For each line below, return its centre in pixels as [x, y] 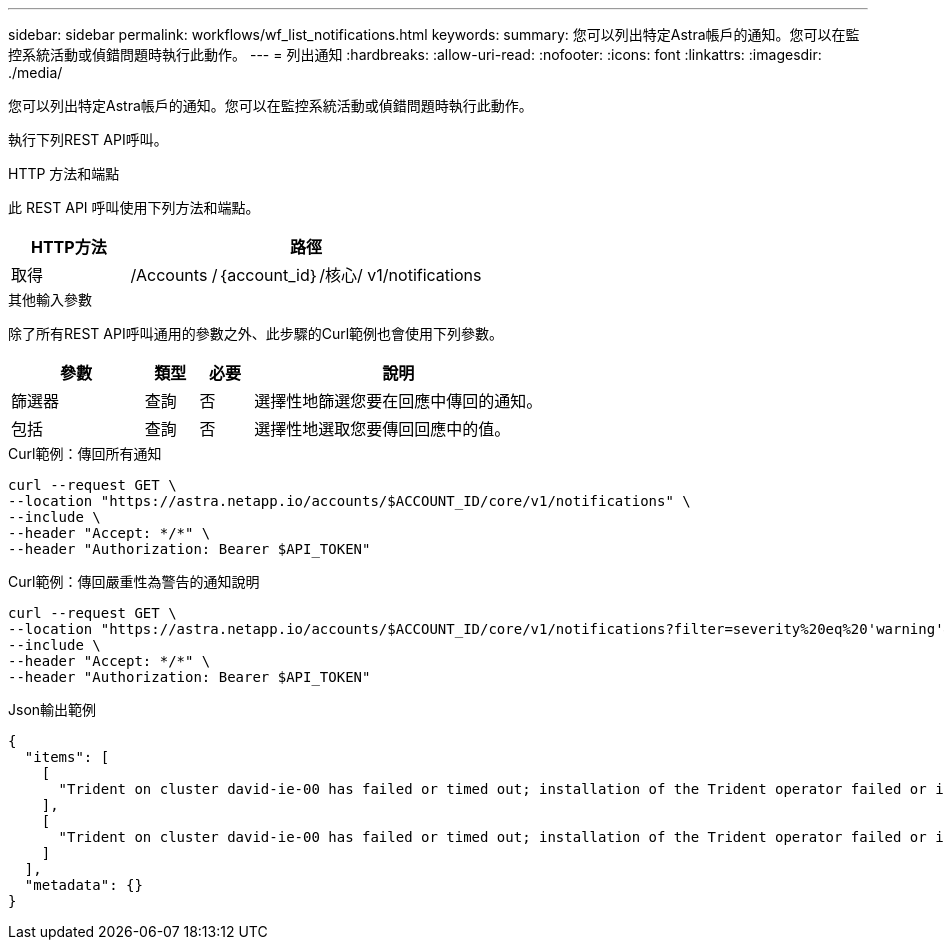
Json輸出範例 [52, 709]
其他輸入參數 [50, 299]
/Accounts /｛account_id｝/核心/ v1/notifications [306, 275]
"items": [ [67, 757]
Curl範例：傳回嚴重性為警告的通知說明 [134, 581]
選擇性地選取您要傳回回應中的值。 [382, 429]
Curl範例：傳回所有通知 [85, 453]
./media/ [35, 72]
